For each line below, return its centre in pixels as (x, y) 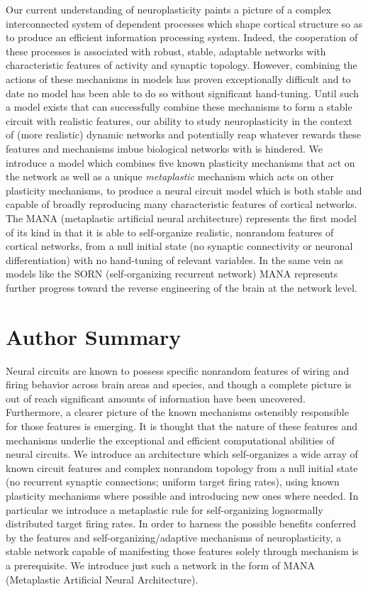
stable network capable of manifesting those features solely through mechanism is (182, 551)
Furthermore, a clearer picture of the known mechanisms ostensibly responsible (177, 412)
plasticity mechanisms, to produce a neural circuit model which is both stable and (184, 190)
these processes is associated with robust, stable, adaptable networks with (166, 51)
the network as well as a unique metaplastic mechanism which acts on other (170, 176)
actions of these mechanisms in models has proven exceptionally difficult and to (178, 78)
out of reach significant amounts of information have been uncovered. (156, 398)
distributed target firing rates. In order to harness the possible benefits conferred (181, 524)
